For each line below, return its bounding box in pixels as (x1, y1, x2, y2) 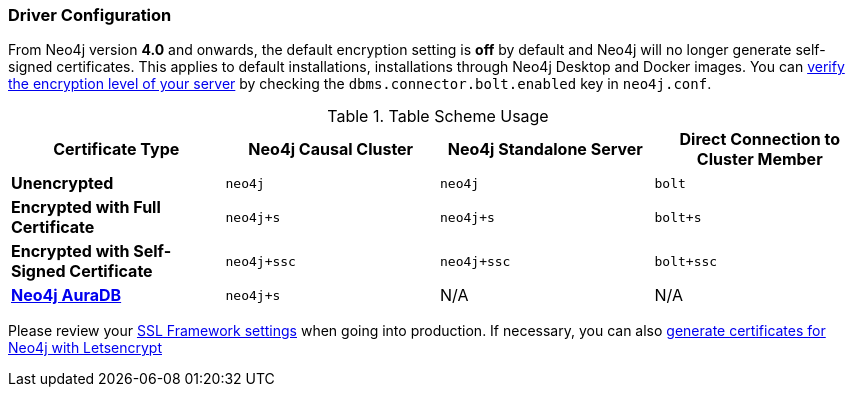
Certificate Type (53, 139, 180, 160)
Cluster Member (696, 149, 823, 170)
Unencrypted (11, 173, 114, 194)
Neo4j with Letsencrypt (8, 339, 162, 357)
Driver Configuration (8, 5, 172, 25)
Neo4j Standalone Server (447, 139, 643, 160)
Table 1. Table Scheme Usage (327, 106, 549, 127)
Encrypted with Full (11, 197, 161, 218)
